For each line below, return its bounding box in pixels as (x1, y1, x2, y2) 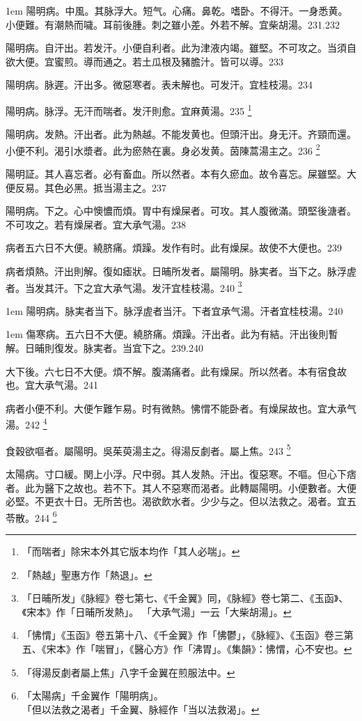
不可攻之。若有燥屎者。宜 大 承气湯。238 (6, 217, 186, 231)
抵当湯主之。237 (93, 180, 166, 194)
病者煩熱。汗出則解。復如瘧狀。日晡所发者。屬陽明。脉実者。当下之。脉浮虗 (6, 264, 356, 279)
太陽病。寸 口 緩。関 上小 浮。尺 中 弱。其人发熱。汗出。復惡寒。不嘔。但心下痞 (6, 466, 356, 481)
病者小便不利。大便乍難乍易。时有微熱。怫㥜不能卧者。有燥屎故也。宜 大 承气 (6, 401, 356, 415)
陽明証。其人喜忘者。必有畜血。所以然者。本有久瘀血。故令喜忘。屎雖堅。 (6, 166, 347, 181)
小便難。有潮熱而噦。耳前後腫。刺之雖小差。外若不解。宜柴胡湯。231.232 (6, 17, 340, 31)
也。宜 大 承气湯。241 (6, 378, 98, 392)
